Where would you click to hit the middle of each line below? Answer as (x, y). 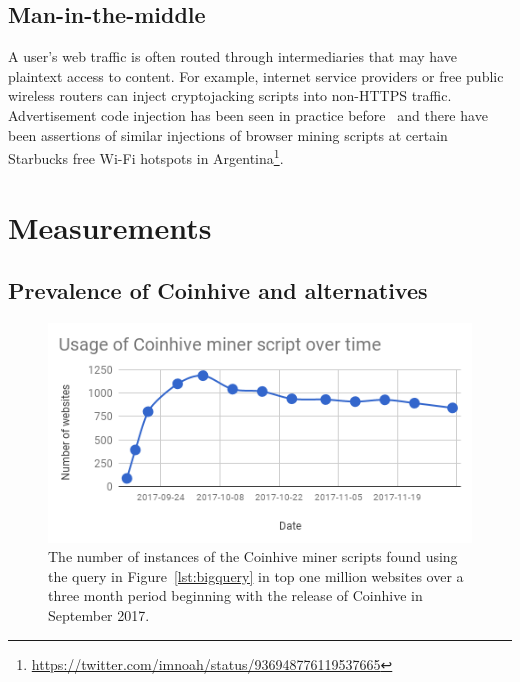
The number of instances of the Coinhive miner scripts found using (253, 556)
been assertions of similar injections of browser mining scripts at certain (228, 134)
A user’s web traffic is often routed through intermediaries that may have (232, 56)
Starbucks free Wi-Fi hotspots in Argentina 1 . (146, 156)
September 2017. (99, 614)
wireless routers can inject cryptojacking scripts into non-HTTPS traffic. (230, 95)
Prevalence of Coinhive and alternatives (218, 290)
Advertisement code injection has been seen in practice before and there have (248, 114)
